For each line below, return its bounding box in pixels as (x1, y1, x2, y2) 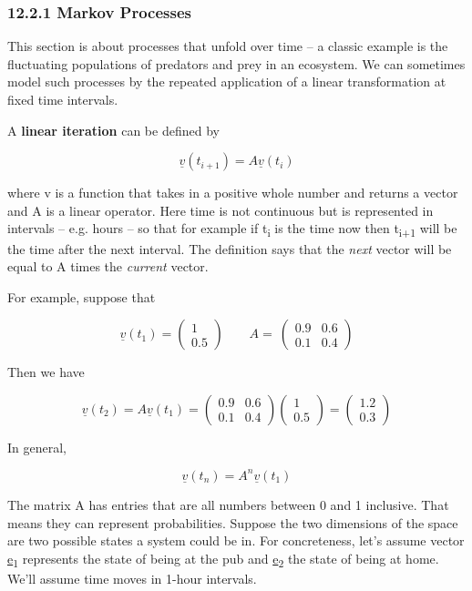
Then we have (7, 362, 85, 382)
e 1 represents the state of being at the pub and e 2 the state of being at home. (7, 548, 439, 570)
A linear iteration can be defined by (7, 120, 220, 139)
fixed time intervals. (7, 90, 118, 108)
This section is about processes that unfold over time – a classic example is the (7, 36, 448, 56)
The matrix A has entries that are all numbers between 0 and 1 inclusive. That (7, 494, 449, 514)
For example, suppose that (7, 287, 156, 306)
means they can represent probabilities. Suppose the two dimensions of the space (7, 513, 458, 532)
